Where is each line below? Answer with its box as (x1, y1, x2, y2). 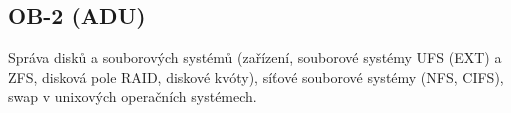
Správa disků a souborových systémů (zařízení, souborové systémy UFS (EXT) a (8, 47, 502, 68)
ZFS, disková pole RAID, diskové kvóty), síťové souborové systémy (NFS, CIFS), (8, 66, 504, 87)
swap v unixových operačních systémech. (8, 86, 257, 107)
